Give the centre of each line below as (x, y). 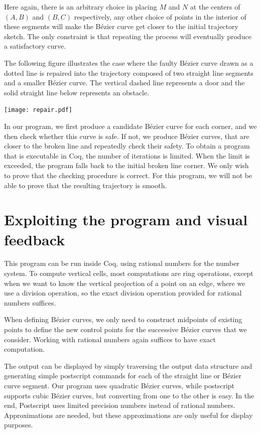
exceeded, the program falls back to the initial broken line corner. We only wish (126, 165)
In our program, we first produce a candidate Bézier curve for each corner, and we (130, 126)
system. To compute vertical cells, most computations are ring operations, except (129, 273)
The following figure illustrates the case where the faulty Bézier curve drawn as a (129, 62)
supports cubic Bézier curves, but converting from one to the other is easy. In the (129, 395)
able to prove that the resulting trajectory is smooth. (86, 185)
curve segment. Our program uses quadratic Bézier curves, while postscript (119, 385)
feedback (35, 239)
